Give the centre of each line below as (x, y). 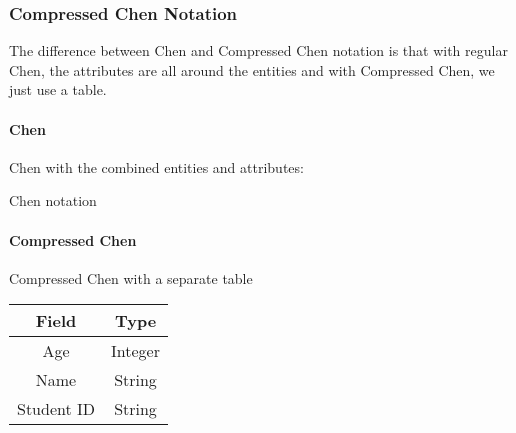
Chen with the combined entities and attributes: (156, 166)
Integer (135, 351)
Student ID (56, 409)
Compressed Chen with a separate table (131, 277)
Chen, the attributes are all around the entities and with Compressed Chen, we (252, 69)
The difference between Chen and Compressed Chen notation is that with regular (258, 50)
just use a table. (58, 89)
